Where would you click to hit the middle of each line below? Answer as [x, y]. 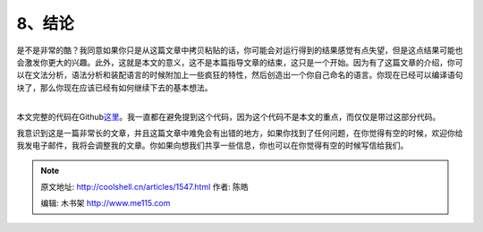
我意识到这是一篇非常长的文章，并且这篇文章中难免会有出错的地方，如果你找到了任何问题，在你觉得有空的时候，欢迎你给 [240, 133]
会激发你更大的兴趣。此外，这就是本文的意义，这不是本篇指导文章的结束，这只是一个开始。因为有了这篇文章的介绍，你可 [240, 62]
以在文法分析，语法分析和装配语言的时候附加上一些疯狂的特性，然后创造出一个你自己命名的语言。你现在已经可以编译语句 [240, 75]
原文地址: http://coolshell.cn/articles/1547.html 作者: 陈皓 [145, 187]
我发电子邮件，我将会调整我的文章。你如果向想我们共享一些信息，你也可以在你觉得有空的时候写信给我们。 [212, 146]
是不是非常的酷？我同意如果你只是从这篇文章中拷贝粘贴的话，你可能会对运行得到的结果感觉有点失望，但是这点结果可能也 [240, 50]
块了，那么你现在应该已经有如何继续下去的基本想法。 [114, 87]
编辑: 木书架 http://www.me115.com [106, 203]
